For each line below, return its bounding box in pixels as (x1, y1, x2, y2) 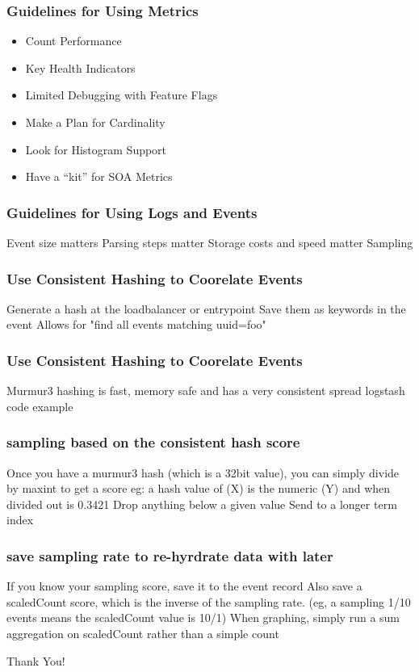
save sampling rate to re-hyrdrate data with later (6, 545, 333, 565)
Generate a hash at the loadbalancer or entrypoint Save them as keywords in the (6, 300, 406, 317)
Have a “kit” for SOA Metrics (25, 168, 173, 185)
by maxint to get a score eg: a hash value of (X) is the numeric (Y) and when (6, 480, 391, 497)
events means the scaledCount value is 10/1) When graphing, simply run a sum (6, 609, 400, 626)
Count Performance (25, 32, 122, 49)
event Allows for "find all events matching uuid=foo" (6, 316, 266, 333)
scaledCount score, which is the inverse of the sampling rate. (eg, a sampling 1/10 (6, 593, 411, 610)
